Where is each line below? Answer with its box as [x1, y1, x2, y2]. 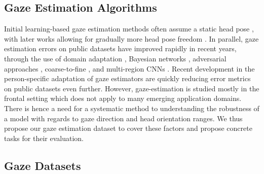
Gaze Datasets [4, 157, 81, 173]
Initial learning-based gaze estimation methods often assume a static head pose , [4, 23, 254, 34]
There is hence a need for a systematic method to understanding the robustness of [4, 102, 259, 113]
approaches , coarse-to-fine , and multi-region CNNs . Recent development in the [4, 63, 255, 74]
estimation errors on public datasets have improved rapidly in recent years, [4, 43, 237, 54]
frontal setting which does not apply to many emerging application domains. [4, 93, 242, 103]
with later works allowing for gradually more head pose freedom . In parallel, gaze [4, 33, 259, 44]
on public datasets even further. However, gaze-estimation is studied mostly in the [4, 83, 259, 93]
